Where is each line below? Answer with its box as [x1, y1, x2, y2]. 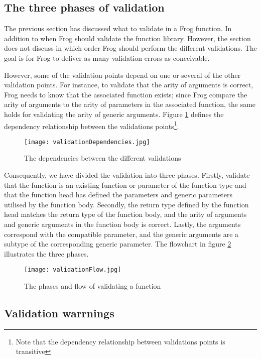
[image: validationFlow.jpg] [24, 266, 121, 274]
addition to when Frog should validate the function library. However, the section [4, 33, 251, 43]
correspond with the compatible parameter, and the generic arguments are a [4, 228, 239, 239]
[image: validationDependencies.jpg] [24, 138, 150, 146]
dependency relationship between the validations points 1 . [4, 119, 179, 131]
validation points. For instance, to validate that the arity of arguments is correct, [4, 79, 253, 90]
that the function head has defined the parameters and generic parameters [4, 189, 233, 200]
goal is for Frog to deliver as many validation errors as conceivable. [4, 52, 210, 63]
